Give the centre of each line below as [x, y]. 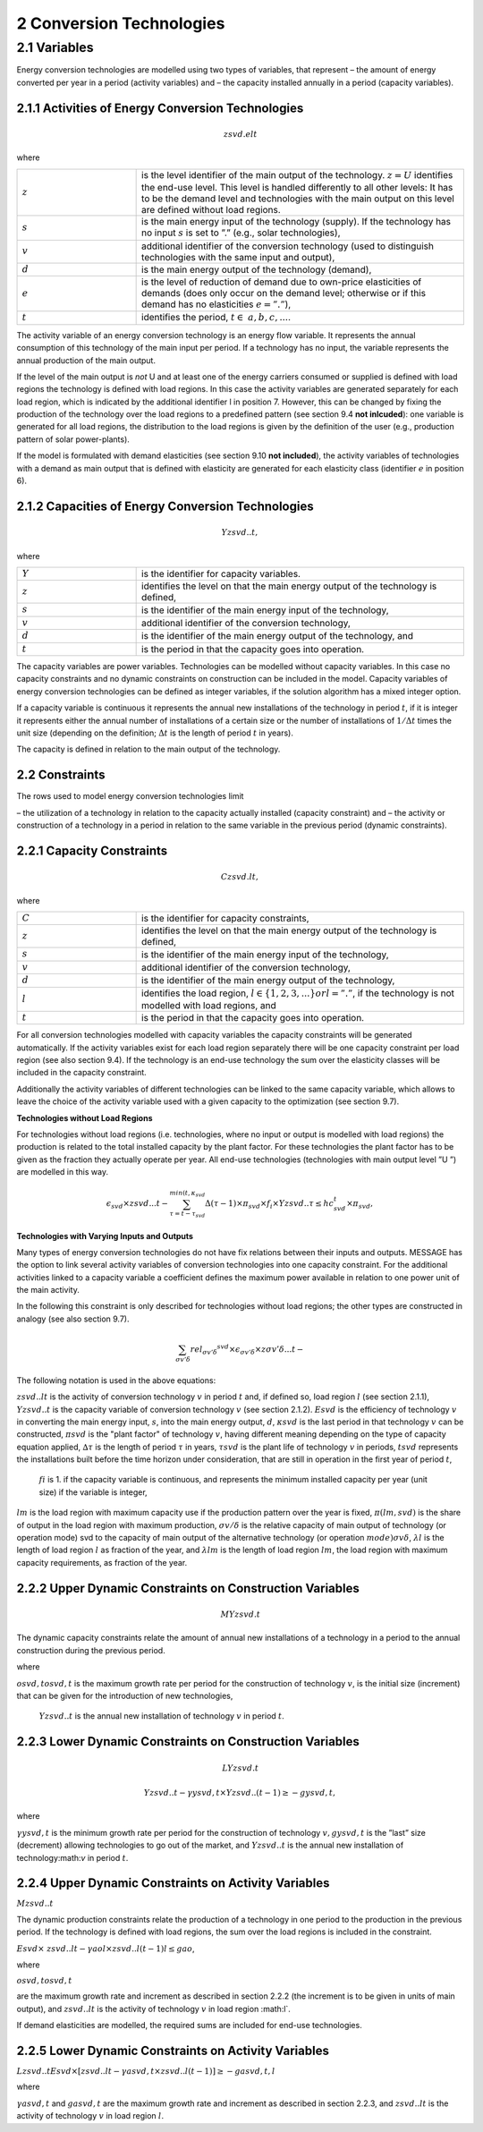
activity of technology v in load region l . [90, 2116]
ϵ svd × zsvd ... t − [137, 1205]
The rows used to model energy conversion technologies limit [130, 796]
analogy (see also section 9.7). [73, 1319]
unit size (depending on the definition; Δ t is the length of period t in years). [155, 733]
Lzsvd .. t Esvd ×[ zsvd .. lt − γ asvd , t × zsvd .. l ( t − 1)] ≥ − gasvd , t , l [146, 2071]
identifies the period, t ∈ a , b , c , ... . [216, 318]
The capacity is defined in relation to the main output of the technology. [148, 749]
